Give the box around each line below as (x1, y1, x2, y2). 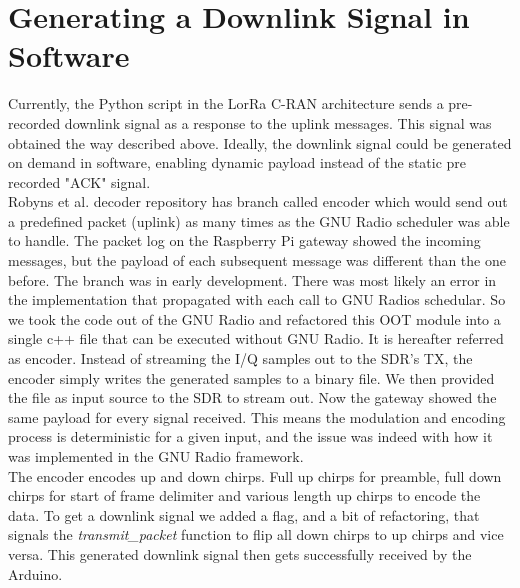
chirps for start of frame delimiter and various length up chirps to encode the (8, 485, 481, 506)
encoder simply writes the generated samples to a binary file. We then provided (8, 367, 495, 388)
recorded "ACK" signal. (8, 171, 151, 192)
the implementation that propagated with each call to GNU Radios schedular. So (8, 289, 506, 310)
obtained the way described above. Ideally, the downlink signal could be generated (8, 132, 512, 153)
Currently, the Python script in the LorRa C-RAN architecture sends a (8, 93, 444, 114)
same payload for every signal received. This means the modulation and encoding (8, 406, 506, 427)
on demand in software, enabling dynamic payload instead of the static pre (8, 152, 467, 173)
